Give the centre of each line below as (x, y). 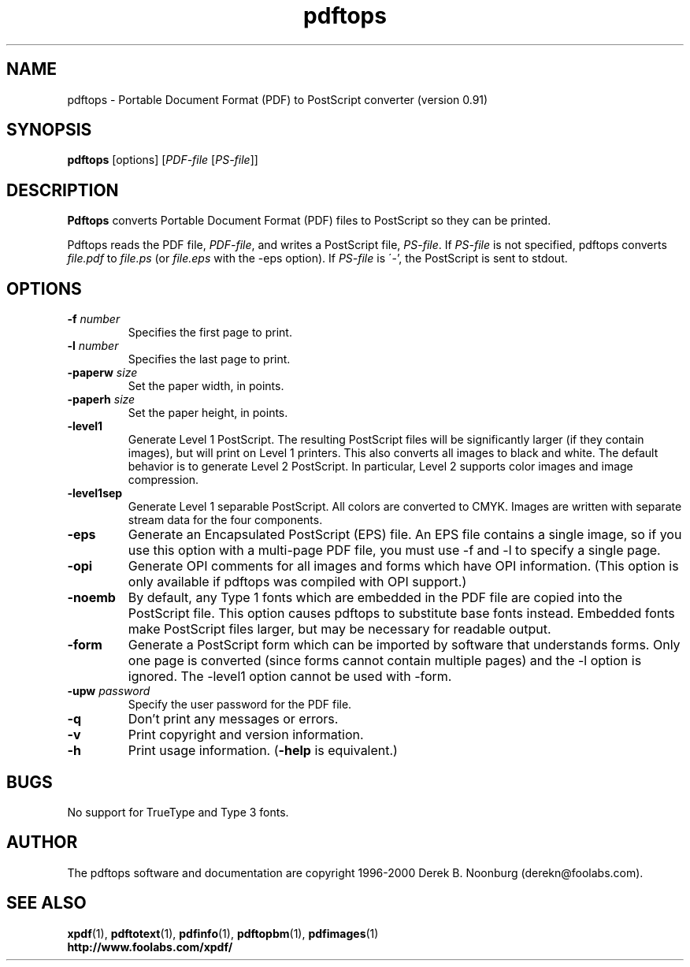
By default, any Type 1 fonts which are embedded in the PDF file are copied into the (375, 598)
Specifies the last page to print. (209, 359)
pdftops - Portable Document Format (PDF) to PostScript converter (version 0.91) (278, 99)
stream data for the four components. (225, 520)
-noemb (91, 598)
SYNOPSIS (49, 130)
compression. (163, 480)
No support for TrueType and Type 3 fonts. (178, 812)
